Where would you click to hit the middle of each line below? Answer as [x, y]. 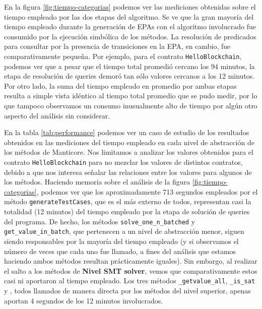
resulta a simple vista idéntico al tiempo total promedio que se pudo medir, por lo [131, 96]
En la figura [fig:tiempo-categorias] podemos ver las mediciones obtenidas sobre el [130, 7]
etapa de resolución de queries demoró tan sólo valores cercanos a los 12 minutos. [129, 76]
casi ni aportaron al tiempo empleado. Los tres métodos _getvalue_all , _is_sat [130, 281]
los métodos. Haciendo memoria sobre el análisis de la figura [97, 182]
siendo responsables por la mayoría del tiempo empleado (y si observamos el [121, 241]
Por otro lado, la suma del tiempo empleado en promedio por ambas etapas [120, 85]
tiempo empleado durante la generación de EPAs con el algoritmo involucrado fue [130, 26]
